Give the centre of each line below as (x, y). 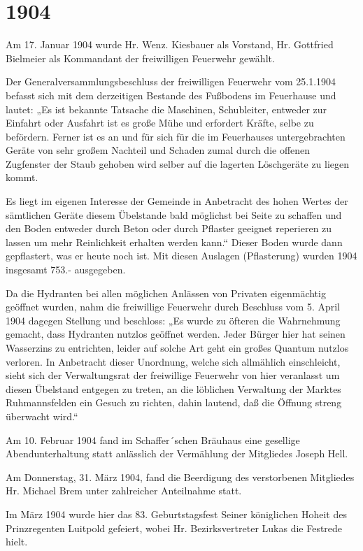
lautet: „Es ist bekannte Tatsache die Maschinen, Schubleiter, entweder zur (166, 109)
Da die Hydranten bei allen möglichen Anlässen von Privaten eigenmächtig (166, 293)
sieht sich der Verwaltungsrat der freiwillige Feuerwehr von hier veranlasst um (173, 375)
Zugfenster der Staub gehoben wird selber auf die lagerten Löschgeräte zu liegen (178, 163)
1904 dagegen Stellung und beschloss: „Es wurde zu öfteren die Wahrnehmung (173, 320)
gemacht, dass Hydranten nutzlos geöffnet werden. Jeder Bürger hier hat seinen (176, 334)
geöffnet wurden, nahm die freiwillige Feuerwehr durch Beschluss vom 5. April (173, 307)
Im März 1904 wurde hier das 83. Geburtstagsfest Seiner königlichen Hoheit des (176, 514)
